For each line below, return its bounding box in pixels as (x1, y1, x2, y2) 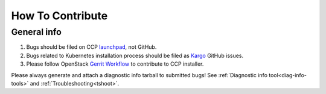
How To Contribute (11, 9, 108, 22)
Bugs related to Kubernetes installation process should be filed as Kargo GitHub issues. (26, 52, 244, 59)
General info (11, 27, 62, 37)
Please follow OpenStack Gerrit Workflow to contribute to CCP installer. (26, 60, 204, 67)
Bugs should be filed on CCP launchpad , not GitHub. (26, 43, 157, 51)
